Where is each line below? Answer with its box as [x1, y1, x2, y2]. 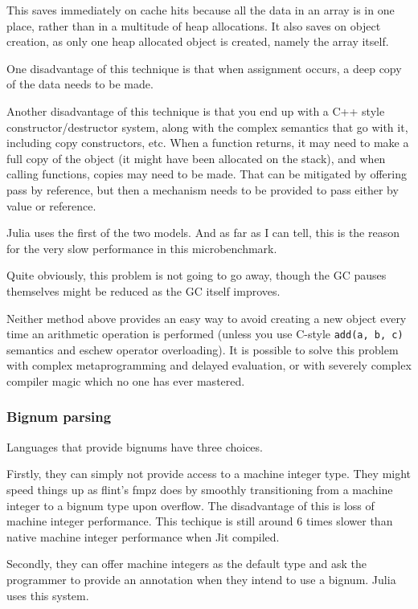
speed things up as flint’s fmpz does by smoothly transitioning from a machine [6, 480, 393, 497]
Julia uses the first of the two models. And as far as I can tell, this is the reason [6, 224, 400, 241]
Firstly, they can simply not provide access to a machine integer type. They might [6, 465, 412, 482]
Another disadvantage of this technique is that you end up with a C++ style [6, 102, 385, 119]
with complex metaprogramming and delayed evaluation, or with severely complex [6, 357, 412, 374]
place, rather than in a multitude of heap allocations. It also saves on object [6, 17, 381, 34]
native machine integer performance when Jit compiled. [6, 528, 280, 545]
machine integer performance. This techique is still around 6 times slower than [6, 513, 393, 529]
